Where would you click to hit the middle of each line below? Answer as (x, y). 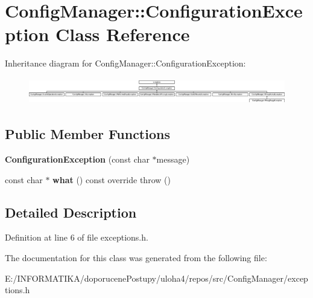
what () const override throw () (112, 179)
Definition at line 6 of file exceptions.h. (77, 237)
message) (173, 159)
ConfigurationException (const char (77, 159)
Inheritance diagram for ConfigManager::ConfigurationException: (125, 63)
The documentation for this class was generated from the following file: (136, 257)
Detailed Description (71, 212)
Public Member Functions (87, 134)
